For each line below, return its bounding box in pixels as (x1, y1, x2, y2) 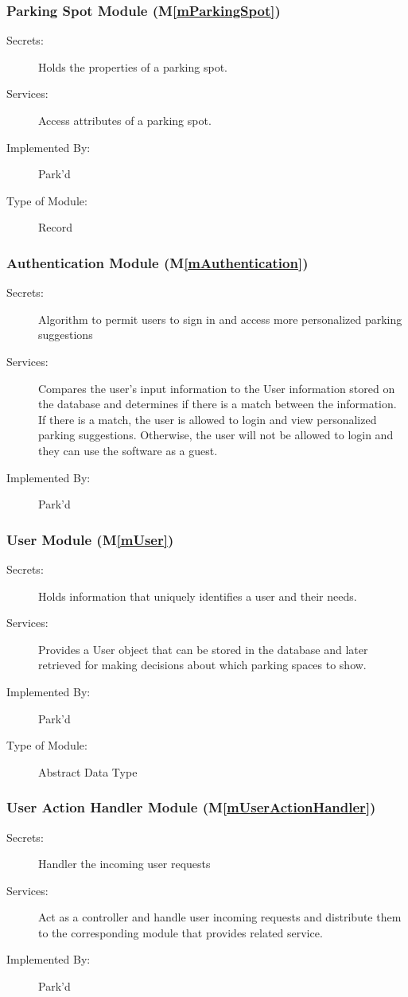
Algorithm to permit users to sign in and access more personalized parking (38, 310, 402, 327)
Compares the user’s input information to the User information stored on (38, 380, 395, 396)
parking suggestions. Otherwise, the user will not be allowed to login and (38, 426, 394, 443)
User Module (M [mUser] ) (6, 529, 174, 549)
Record (38, 219, 73, 236)
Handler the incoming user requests (38, 855, 211, 872)
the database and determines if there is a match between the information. (38, 395, 397, 412)
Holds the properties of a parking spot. (38, 58, 227, 75)
